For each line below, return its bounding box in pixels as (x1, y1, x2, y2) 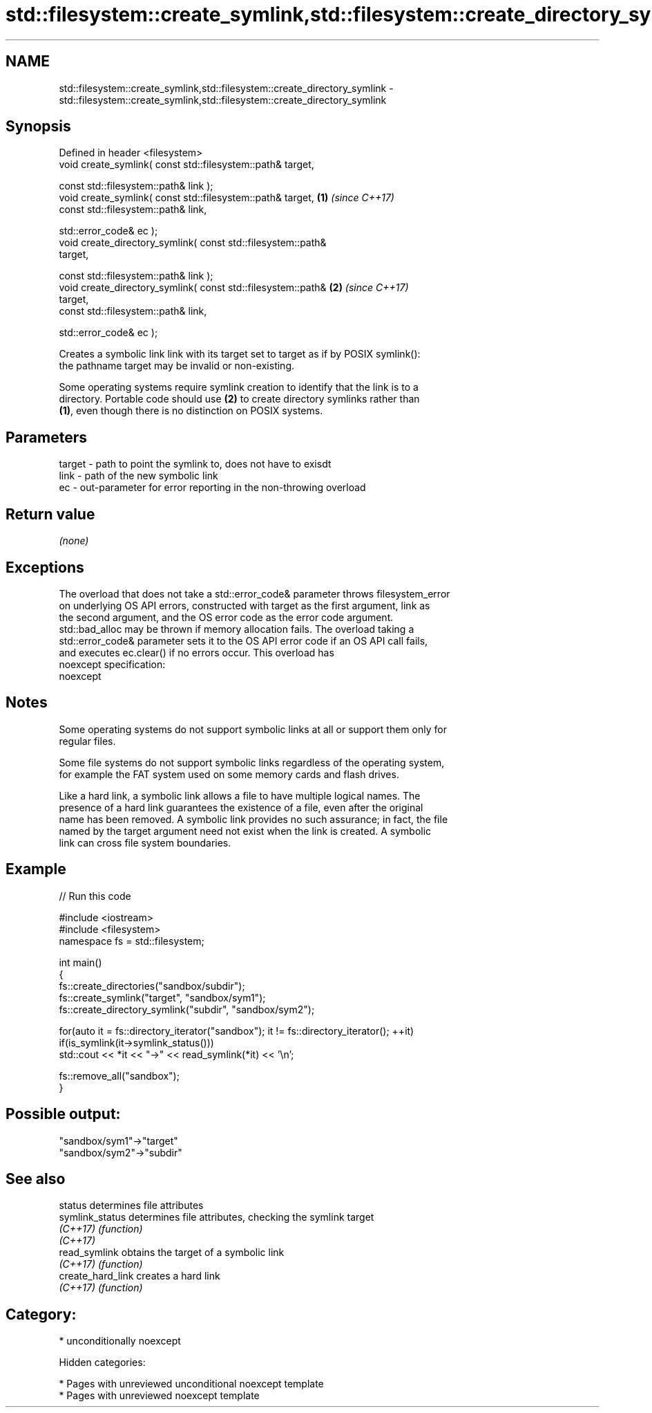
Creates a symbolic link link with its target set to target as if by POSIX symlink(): (59, 348, 421, 360)
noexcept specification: (59, 658, 166, 670)
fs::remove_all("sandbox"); (59, 1069, 180, 1082)
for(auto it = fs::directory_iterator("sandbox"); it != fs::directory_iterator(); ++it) (59, 1024, 414, 1037)
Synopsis (6, 118, 71, 136)
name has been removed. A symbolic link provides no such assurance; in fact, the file (59, 813, 448, 825)
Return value (6, 505, 95, 523)
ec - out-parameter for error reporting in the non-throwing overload (59, 481, 366, 494)
